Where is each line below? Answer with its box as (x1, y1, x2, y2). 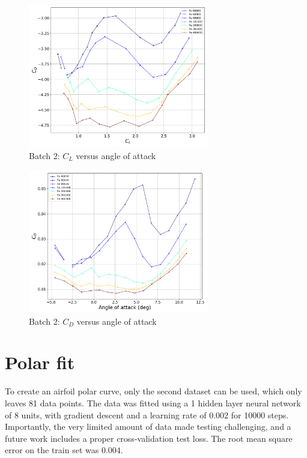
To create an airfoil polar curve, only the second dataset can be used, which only (5, 385, 302, 397)
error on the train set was (5, 444, 99, 456)
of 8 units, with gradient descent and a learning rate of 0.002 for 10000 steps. (5, 408, 289, 421)
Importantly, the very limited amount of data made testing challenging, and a (5, 420, 291, 433)
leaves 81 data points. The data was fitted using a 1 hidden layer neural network (5, 396, 301, 409)
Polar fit (5, 350, 75, 375)
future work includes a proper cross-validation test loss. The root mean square (5, 432, 293, 444)
